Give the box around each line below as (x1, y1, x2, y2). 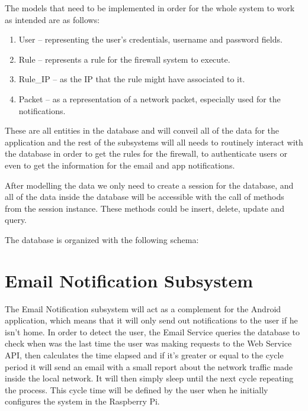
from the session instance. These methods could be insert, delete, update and (5, 202, 284, 214)
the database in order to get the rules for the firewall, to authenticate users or (5, 147, 287, 160)
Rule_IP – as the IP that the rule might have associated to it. (18, 73, 245, 85)
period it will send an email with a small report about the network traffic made (5, 360, 293, 373)
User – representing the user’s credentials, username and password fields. (18, 33, 283, 46)
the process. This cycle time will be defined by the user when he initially (5, 383, 268, 396)
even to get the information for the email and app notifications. (5, 158, 235, 171)
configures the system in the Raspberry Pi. (5, 395, 160, 407)
